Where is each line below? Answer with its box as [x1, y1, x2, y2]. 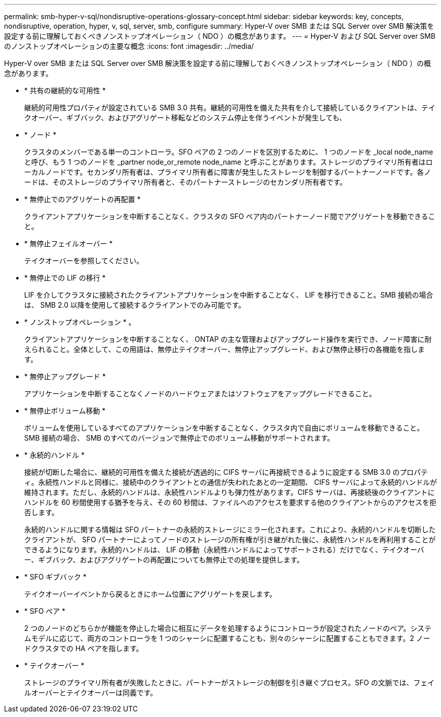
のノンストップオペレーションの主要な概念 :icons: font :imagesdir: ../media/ [4, 42, 254, 50]
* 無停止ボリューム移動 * [24, 406, 106, 415]
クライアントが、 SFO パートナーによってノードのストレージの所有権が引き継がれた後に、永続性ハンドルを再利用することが [24, 535, 436, 544]
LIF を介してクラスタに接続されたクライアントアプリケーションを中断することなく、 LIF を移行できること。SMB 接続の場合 [24, 291, 433, 299]
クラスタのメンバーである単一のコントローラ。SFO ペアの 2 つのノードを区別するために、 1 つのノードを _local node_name [24, 148, 433, 156]
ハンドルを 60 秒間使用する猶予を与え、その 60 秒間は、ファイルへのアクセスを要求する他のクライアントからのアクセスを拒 [24, 498, 436, 507]
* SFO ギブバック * [24, 572, 87, 581]
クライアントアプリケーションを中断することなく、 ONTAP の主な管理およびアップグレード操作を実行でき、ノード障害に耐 [24, 335, 432, 343]
